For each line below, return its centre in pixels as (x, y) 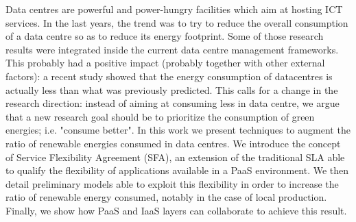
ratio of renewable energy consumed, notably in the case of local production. (166, 197)
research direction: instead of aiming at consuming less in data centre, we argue (173, 103)
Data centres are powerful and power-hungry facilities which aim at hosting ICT (174, 9)
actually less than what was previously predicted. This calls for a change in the (172, 89)
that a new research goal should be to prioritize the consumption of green (160, 116)
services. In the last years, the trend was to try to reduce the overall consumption (177, 22)
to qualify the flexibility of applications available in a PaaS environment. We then (177, 170)
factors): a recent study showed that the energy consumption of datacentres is (169, 76)
